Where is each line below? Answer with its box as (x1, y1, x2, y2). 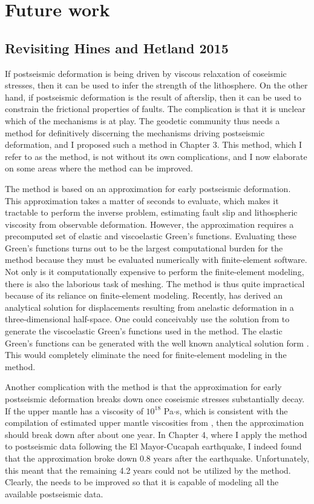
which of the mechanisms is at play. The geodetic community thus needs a (5, 114, 280, 127)
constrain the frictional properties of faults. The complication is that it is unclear (5, 102, 306, 115)
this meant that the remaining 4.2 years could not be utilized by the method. (5, 463, 291, 476)
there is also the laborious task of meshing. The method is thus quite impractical (5, 277, 305, 290)
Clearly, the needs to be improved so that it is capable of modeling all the (5, 476, 279, 488)
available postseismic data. (5, 487, 103, 500)
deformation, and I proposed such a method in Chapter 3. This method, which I (5, 138, 303, 151)
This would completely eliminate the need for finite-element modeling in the (5, 348, 287, 361)
